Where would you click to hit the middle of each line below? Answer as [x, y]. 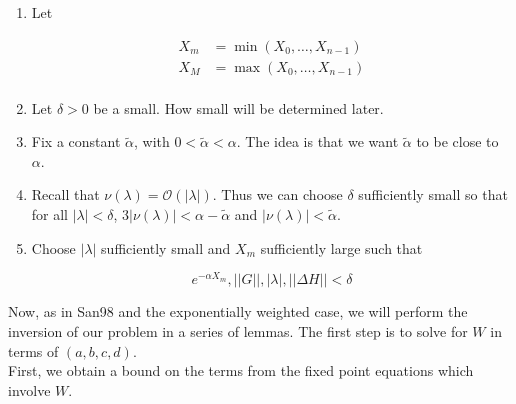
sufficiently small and [166, 247]
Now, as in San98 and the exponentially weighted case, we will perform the [238, 311]
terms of [33, 350]
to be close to [457, 141]
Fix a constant [76, 141]
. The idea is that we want [317, 141]
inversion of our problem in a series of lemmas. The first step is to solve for [238, 330]
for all [50, 214]
